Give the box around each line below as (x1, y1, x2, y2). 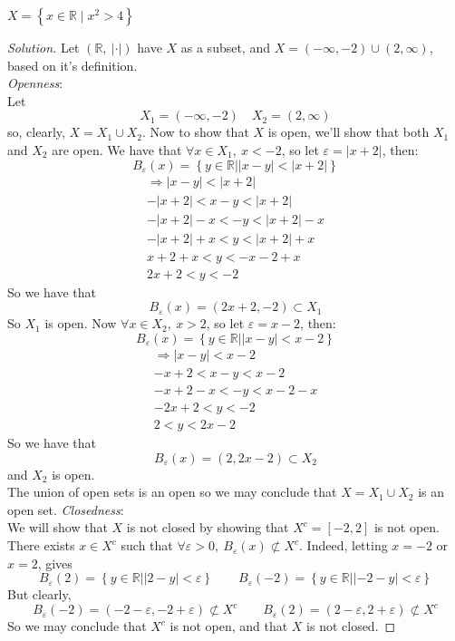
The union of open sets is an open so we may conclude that (7, 482, 337, 501)
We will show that (7, 518, 108, 537)
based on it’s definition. (7, 55, 138, 74)
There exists (7, 536, 75, 555)
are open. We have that (52, 140, 182, 159)
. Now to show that (141, 122, 249, 141)
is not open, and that (169, 617, 288, 636)
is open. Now (44, 314, 117, 333)
